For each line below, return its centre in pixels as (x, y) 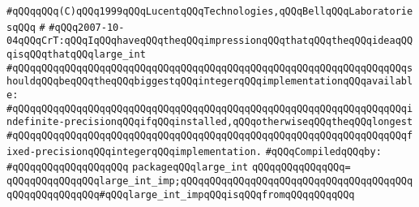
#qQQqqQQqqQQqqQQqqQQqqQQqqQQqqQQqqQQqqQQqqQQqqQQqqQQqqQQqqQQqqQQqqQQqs (210, 68)
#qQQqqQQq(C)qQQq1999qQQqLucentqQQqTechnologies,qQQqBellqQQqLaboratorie (210, 11)
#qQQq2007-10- (87, 27)
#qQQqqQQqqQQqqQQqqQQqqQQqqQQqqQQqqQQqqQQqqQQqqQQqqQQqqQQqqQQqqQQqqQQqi (210, 108)
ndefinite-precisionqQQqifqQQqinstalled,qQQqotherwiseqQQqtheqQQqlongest (210, 122)
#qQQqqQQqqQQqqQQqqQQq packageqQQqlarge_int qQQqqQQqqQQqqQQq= (179, 168)
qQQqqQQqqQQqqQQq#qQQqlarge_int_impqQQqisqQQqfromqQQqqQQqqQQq (181, 194)
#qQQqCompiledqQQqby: (323, 151)
